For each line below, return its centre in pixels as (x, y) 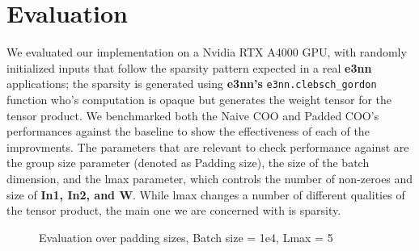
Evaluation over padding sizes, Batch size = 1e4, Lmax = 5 (186, 237)
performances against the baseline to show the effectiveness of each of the (188, 131)
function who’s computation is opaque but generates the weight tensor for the (199, 99)
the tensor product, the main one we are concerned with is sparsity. (174, 210)
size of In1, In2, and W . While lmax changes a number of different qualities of (206, 194)
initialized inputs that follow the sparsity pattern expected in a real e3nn (189, 67)
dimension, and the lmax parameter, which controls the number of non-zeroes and (210, 178)
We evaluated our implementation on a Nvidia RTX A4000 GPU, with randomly (207, 52)
